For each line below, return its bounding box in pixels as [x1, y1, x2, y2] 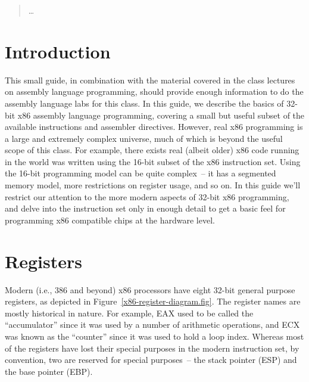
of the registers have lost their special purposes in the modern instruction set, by [5, 341, 299, 354]
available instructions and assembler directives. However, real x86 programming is [5, 120, 303, 133]
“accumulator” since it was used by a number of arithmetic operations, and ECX [5, 318, 300, 331]
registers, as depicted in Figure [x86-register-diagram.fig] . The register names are [5, 295, 301, 308]
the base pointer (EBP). [5, 365, 93, 377]
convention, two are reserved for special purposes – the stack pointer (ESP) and [5, 353, 297, 366]
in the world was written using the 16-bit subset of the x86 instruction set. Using [5, 155, 301, 167]
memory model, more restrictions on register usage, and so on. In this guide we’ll [5, 179, 301, 191]
